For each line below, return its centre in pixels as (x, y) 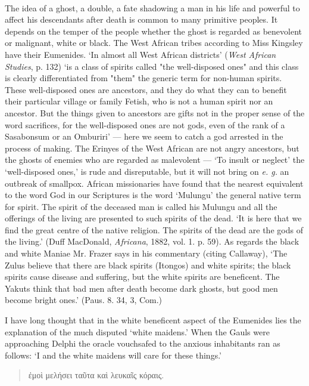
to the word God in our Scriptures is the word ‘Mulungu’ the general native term (153, 195)
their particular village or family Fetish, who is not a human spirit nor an (139, 101)
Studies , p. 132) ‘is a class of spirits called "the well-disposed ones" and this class (152, 66)
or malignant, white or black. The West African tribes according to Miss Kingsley (154, 43)
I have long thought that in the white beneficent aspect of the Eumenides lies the (153, 320)
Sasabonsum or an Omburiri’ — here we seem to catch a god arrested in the (144, 136)
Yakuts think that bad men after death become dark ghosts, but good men (141, 288)
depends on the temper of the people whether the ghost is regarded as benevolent (153, 31)
